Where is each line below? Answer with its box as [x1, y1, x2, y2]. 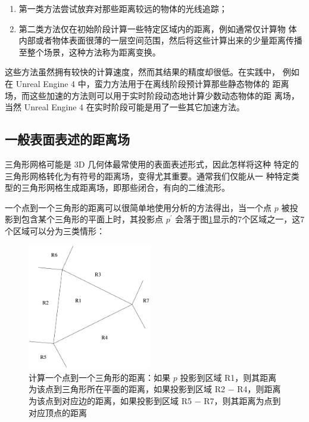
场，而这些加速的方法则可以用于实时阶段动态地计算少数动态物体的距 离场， [5, 89, 299, 101]
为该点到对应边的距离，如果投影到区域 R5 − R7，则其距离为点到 [29, 395, 281, 407]
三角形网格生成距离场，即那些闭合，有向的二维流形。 [21, 181, 230, 194]
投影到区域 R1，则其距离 [180, 371, 277, 383]
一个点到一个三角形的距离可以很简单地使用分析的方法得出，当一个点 [5, 201, 271, 213]
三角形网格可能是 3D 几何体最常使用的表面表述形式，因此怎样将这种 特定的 [5, 157, 299, 170]
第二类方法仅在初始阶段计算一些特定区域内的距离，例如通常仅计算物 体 [18, 22, 297, 35]
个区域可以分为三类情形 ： [5, 224, 105, 237]
